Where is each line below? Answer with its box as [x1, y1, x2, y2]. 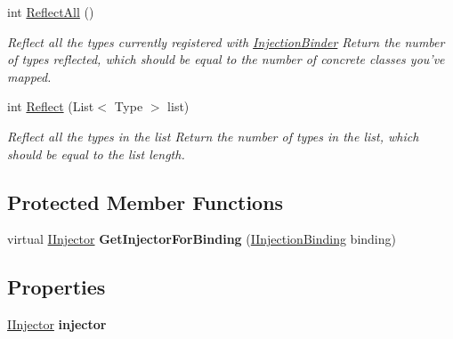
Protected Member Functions [7, 188, 284, 215]
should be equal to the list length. [7, 144, 185, 163]
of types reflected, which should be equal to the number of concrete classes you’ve [7, 50, 445, 69]
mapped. [7, 67, 52, 85]
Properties [7, 273, 106, 301]
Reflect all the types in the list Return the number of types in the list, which [7, 126, 419, 145]
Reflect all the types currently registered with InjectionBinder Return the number [7, 32, 445, 51]
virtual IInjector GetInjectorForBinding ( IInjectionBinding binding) [7, 230, 396, 248]
